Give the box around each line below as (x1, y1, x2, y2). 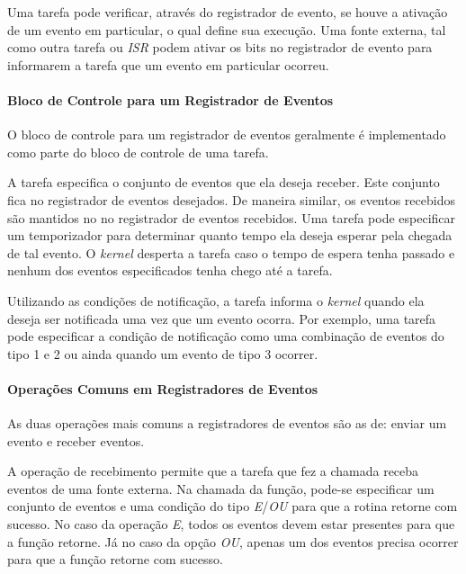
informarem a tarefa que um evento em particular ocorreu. (7, 55, 329, 74)
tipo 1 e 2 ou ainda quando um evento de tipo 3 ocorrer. (7, 344, 318, 363)
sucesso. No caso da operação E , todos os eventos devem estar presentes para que (7, 515, 455, 534)
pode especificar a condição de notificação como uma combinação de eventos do (7, 327, 444, 345)
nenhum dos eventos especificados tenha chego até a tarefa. (7, 261, 333, 280)
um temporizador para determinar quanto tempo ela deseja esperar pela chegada (7, 226, 453, 245)
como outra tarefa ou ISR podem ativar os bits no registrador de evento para (7, 38, 433, 57)
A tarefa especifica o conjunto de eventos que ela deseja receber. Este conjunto (7, 173, 440, 192)
